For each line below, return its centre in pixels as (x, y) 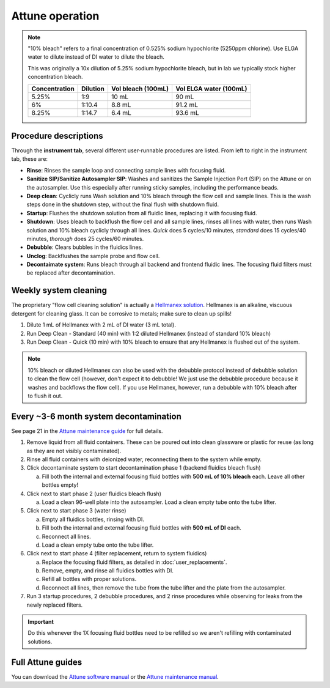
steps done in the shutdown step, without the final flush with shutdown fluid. (123, 204)
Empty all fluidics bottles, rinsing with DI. (93, 519)
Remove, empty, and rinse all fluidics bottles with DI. (108, 571)
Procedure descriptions (57, 135)
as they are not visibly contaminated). (74, 451)
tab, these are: (30, 159)
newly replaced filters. (55, 605)
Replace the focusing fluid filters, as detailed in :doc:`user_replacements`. (134, 562)
